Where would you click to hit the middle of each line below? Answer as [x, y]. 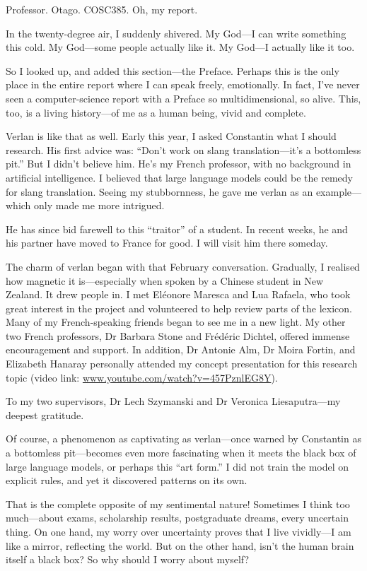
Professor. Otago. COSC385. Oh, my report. [102, 9]
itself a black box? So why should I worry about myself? [128, 559]
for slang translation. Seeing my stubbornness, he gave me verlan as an [159, 191]
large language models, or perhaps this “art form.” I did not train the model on [177, 466]
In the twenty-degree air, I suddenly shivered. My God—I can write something [176, 33]
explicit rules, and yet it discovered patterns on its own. [127, 480]
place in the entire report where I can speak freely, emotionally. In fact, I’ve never [183, 84]
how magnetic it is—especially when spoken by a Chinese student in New [165, 280]
